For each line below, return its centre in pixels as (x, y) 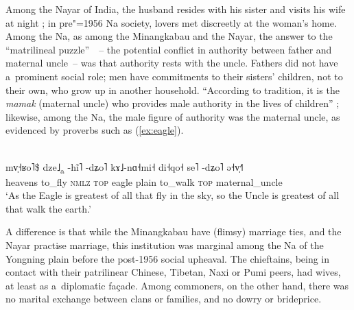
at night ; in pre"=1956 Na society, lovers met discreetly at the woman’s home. (171, 22)
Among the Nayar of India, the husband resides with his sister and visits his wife (176, 9)
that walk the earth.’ (48, 208)
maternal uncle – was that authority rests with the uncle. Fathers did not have (172, 63)
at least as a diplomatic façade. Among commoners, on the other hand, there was (177, 285)
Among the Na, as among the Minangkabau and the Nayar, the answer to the (169, 36)
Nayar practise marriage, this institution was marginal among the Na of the (165, 245)
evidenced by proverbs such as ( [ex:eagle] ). (95, 130)
